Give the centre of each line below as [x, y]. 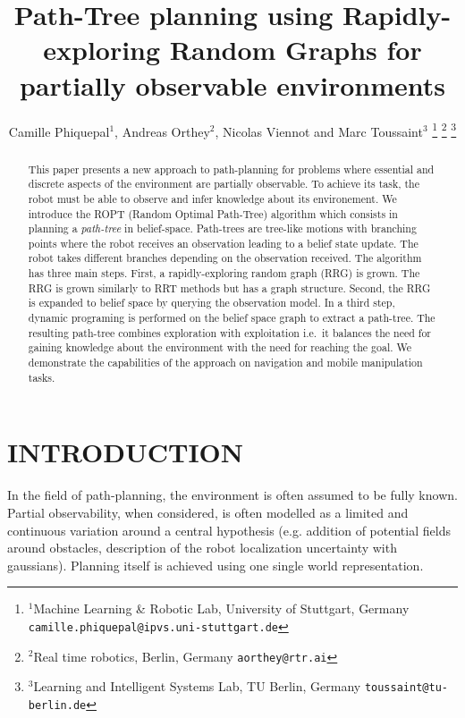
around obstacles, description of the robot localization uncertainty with [202, 548]
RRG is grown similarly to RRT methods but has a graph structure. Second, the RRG [229, 287]
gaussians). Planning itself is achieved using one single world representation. [216, 565]
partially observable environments [232, 84]
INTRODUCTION [126, 452]
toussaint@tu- [406, 688]
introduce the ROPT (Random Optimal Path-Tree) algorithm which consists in [213, 213]
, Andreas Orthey [162, 131]
